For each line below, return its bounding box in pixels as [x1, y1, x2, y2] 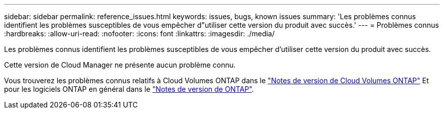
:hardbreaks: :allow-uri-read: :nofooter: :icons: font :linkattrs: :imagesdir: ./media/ [4, 29, 275, 38]
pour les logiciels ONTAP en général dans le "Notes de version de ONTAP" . [4, 85, 254, 93]
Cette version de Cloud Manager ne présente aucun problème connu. [4, 61, 236, 69]
